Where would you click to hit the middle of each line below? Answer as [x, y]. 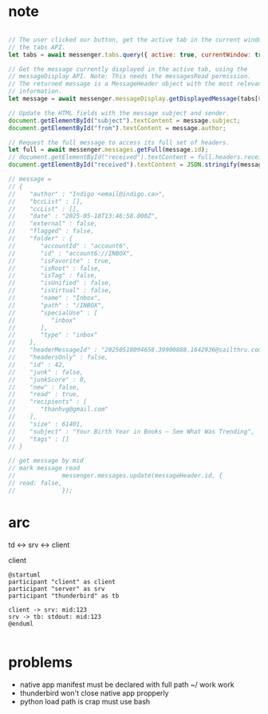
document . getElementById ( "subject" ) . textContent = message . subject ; [124, 121]
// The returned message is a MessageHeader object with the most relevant [137, 84]
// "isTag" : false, [53, 276]
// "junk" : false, [46, 372]
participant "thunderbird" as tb [64, 596]
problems [41, 662]
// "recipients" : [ [48, 402]
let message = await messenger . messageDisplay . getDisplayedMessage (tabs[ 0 [135, 99]
